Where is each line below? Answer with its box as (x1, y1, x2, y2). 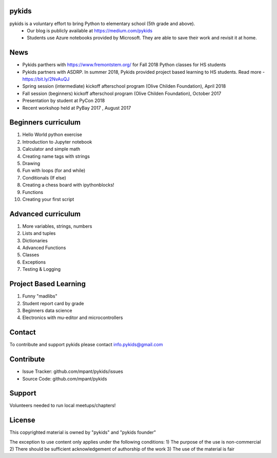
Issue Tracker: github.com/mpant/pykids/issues (22, 368, 123, 374)
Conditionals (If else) (22, 174, 67, 181)
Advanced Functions (22, 245, 66, 251)
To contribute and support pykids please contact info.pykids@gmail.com (9, 342, 163, 348)
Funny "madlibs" (22, 293, 57, 300)
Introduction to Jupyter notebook (22, 138, 92, 145)
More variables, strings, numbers (22, 223, 92, 229)
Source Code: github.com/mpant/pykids (22, 375, 107, 382)
